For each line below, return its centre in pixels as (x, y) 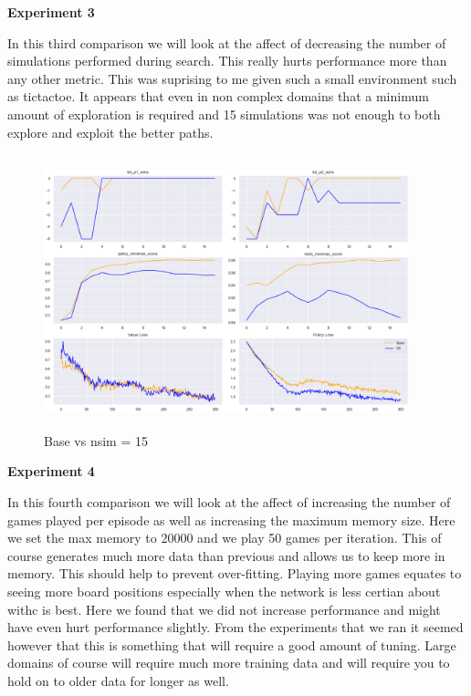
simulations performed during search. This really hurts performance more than (227, 61)
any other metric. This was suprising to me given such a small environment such (232, 78)
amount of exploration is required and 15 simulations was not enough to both (224, 114)
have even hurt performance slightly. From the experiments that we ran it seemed (235, 627)
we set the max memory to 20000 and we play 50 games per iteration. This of (225, 538)
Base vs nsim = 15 (96, 440)
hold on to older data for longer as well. (118, 680)
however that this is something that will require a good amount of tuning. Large (232, 644)
